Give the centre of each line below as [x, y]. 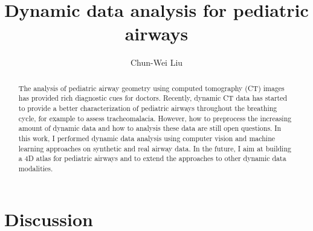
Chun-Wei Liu [156, 62]
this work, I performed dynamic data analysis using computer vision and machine [147, 138]
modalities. [36, 168]
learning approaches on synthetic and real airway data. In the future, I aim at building [155, 148]
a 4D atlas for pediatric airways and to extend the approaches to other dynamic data [152, 158]
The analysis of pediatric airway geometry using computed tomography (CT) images [151, 88]
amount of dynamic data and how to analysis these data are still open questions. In [150, 128]
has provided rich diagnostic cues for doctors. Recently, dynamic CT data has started [153, 98]
